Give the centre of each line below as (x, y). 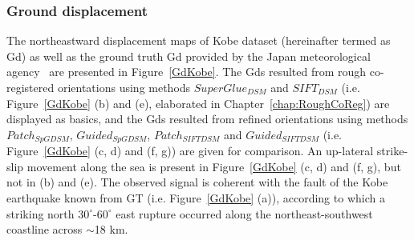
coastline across (45, 229)
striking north (41, 213)
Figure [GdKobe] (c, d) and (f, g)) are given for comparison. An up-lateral (190, 151)
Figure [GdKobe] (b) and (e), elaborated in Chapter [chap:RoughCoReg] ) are (198, 103)
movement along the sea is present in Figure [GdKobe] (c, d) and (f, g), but (214, 166)
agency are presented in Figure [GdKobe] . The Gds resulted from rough (187, 72)
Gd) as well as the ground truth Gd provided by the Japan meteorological (189, 56)
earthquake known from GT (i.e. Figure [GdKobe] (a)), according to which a (196, 198)
